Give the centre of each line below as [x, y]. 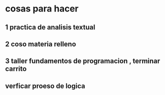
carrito [16, 69]
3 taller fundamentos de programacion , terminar [83, 61]
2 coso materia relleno [41, 44]
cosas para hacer [42, 9]
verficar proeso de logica [45, 86]
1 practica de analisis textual [50, 27]
